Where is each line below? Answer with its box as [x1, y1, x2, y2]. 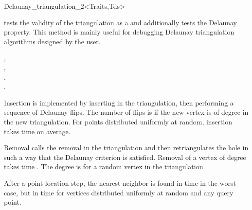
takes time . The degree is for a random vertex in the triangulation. [4, 161, 205, 172]
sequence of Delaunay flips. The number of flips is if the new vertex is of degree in [4, 107, 249, 117]
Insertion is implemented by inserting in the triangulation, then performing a [4, 97, 234, 107]
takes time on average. [4, 126, 71, 136]
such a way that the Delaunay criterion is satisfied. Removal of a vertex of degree [4, 152, 246, 162]
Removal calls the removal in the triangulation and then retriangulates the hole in [4, 142, 249, 153]
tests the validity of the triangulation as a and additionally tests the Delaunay [4, 17, 237, 27]
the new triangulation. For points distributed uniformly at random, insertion [4, 116, 232, 126]
